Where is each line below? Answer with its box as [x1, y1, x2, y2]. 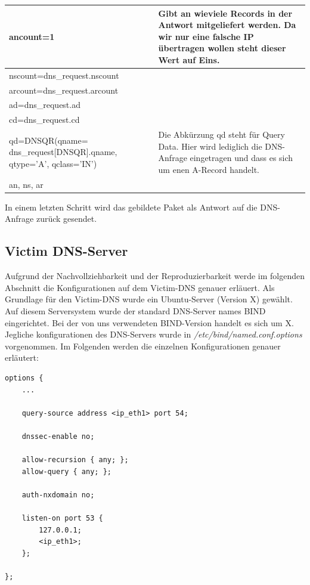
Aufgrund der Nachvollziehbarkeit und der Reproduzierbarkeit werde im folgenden [5, 270, 305, 282]
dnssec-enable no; [21, 432, 95, 441]
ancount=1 [9, 30, 55, 42]
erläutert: [5, 351, 39, 364]
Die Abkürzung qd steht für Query [158, 128, 285, 141]
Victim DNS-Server [5, 242, 128, 260]
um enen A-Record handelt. [158, 163, 259, 175]
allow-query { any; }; [21, 467, 111, 476]
